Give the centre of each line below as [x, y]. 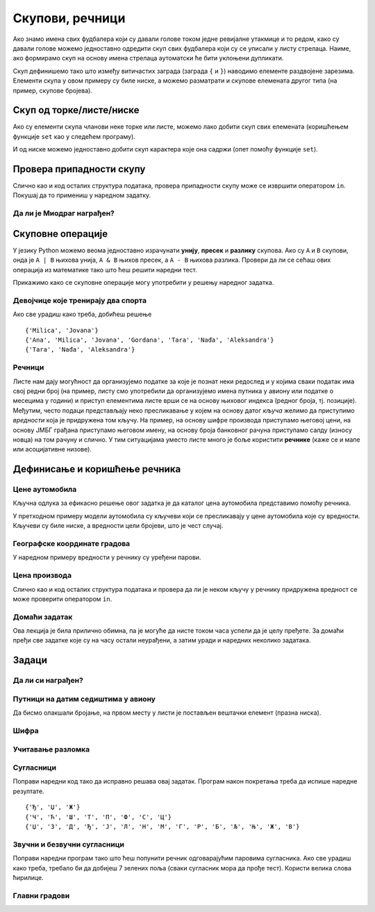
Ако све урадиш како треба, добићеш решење [82, 314]
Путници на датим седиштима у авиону [84, 699]
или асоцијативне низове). [52, 449]
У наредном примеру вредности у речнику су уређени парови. [107, 557]
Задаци [30, 660]
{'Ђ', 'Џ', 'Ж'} [53, 807]
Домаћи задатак [43, 617]
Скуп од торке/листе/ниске [76, 110]
